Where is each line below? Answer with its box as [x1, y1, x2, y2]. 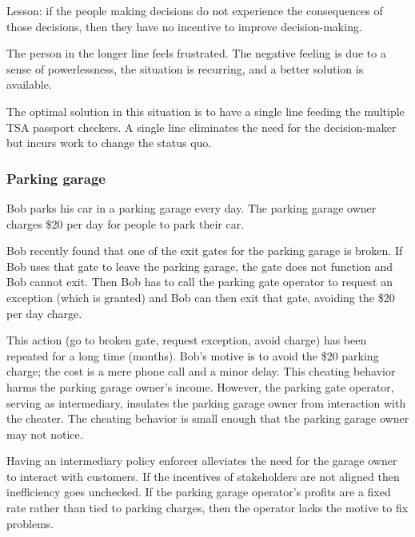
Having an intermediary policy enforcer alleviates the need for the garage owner [6, 452, 397, 469]
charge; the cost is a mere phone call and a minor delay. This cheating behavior [6, 363, 396, 380]
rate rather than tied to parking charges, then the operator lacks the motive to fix [6, 499, 409, 516]
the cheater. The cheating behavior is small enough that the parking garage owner [6, 410, 409, 427]
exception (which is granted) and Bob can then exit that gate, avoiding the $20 [6, 288, 395, 305]
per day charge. [6, 304, 82, 321]
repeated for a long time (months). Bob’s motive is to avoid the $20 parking [6, 347, 379, 364]
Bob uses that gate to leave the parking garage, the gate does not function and [6, 257, 393, 274]
